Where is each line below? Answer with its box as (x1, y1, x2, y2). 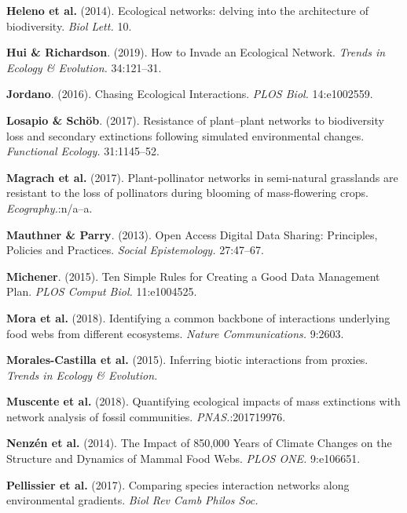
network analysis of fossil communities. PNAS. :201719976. (6, 408, 286, 424)
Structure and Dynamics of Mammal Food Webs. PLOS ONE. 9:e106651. (6, 450, 361, 467)
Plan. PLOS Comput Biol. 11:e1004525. (6, 283, 197, 300)
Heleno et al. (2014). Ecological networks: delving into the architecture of (6, 2, 368, 18)
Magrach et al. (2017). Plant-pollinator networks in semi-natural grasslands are (6, 169, 398, 185)
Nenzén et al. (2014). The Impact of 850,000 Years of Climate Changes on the (6, 435, 392, 451)
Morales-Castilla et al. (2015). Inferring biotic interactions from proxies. (6, 351, 368, 368)
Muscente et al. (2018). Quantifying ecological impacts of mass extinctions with (6, 393, 401, 409)
